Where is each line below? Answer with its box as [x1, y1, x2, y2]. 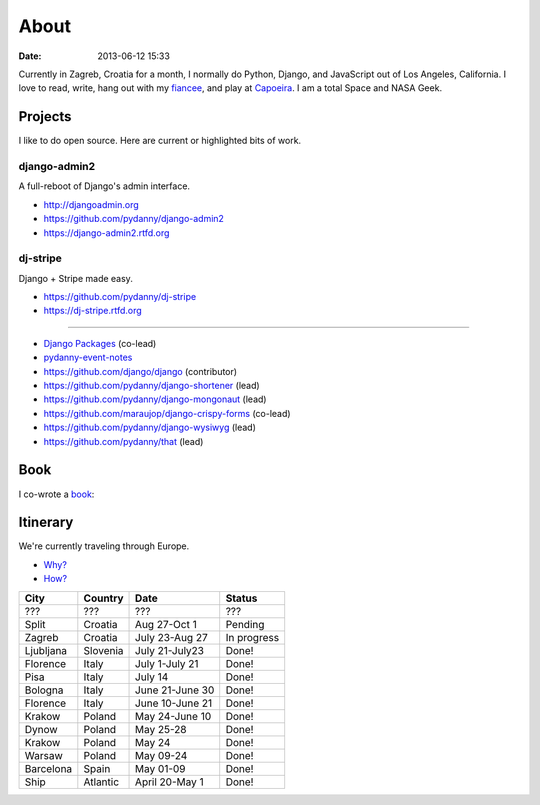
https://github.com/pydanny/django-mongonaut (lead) [43, 393, 267, 405]
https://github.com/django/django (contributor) [43, 365, 238, 377]
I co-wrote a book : [18, 488, 95, 500]
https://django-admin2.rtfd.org [43, 226, 170, 239]
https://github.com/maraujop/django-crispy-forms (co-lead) [43, 407, 291, 419]
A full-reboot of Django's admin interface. [18, 180, 190, 192]
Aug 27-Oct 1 [135, 617, 197, 631]
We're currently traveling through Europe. [18, 540, 190, 552]
